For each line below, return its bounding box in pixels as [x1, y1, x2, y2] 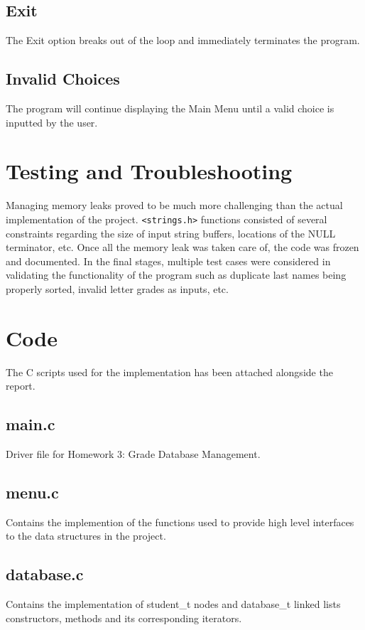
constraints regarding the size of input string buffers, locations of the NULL [6, 225, 336, 240]
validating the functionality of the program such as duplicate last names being [6, 267, 347, 282]
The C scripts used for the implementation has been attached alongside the [6, 364, 333, 379]
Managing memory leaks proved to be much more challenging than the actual [6, 198, 343, 213]
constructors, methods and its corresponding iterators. [6, 610, 242, 625]
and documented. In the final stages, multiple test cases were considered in [6, 253, 331, 268]
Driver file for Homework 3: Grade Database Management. [6, 447, 261, 461]
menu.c [6, 481, 59, 503]
